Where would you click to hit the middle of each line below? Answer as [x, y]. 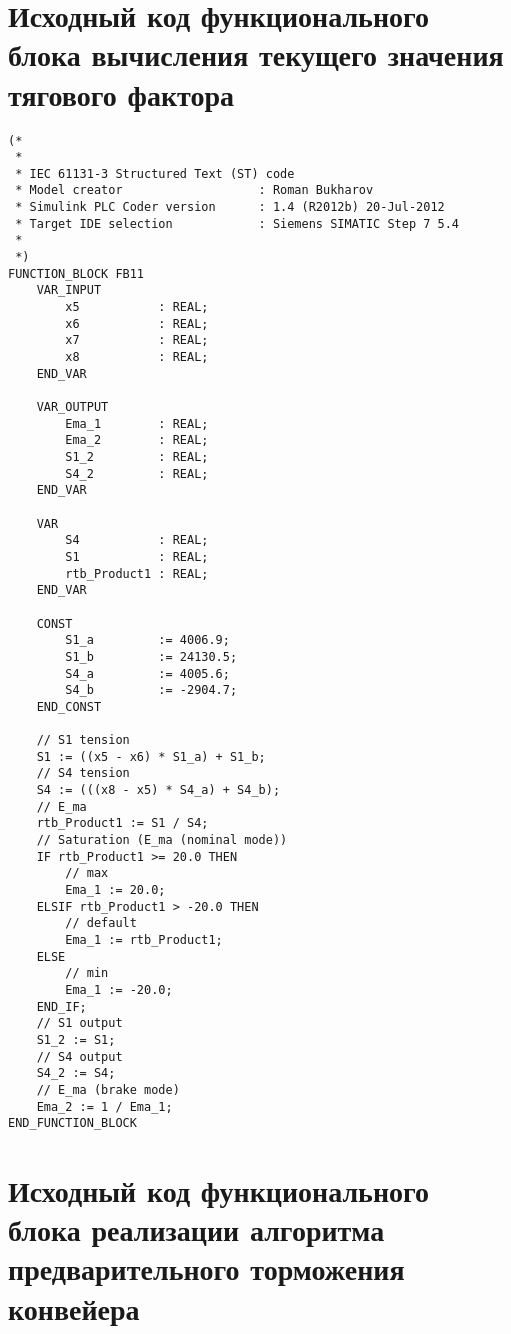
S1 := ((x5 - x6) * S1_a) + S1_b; [151, 756]
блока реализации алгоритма [196, 1229]
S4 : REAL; [137, 540]
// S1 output [79, 1023]
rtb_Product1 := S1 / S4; [122, 823]
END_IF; [61, 1006]
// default [101, 923]
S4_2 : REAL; [137, 473]
